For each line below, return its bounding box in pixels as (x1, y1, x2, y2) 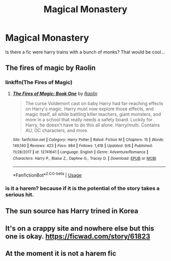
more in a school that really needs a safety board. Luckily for (25, 116, 153, 122)
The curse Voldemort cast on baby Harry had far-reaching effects (25, 100, 164, 106)
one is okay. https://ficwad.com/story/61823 (5, 232, 151, 241)
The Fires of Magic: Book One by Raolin (12, 90, 98, 96)
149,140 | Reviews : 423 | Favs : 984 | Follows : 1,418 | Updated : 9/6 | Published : (12, 143, 153, 148)
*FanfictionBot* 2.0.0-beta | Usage (12, 171, 82, 178)
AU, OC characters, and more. (25, 127, 89, 133)
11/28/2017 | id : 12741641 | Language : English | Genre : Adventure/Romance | (12, 149, 149, 154)
